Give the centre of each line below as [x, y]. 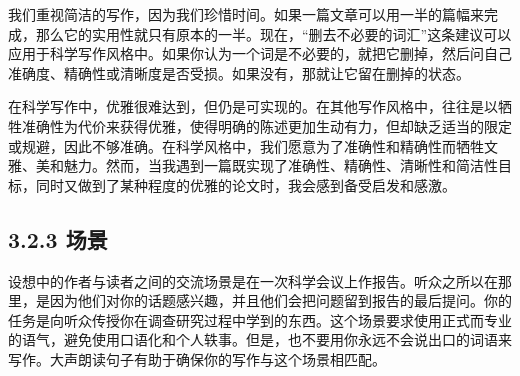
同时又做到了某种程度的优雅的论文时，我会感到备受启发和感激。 [245, 184]
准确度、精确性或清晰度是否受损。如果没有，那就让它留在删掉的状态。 [239, 72]
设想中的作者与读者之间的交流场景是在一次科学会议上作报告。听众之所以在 [253, 280]
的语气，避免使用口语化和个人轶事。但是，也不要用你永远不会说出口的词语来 [260, 339]
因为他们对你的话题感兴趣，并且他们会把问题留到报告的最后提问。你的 [280, 300]
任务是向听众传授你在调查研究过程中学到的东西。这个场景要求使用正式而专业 [260, 319]
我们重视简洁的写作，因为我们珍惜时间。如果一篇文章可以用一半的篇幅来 [246, 14]
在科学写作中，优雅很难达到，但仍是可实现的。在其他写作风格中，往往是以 [253, 106]
